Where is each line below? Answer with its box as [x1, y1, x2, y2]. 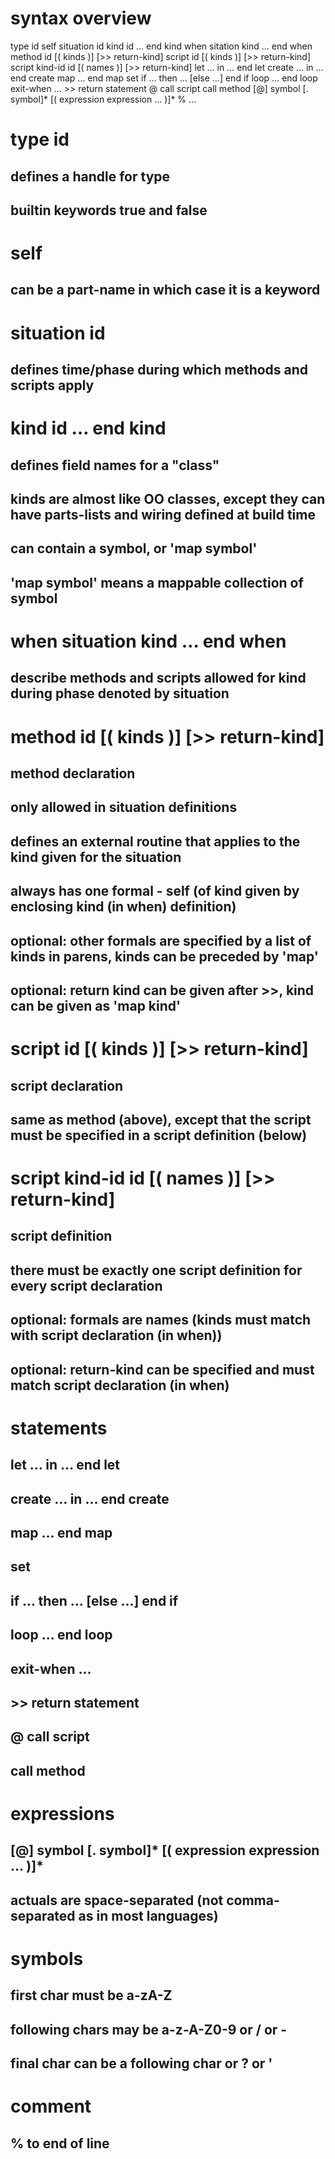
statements [10, 1417, 108, 1439]
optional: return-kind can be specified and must [10, 1361, 315, 1378]
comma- [226, 1892, 280, 1909]
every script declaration [10, 1277, 163, 1294]
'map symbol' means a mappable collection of [10, 574, 304, 591]
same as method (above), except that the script [10, 1111, 312, 1128]
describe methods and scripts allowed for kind [10, 670, 307, 687]
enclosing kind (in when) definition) [10, 898, 237, 916]
